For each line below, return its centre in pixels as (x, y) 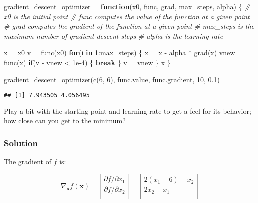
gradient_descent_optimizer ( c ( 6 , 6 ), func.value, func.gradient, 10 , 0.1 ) (112, 79)
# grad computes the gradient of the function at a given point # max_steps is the (129, 26)
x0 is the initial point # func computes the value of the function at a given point (127, 16)
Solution (21, 143)
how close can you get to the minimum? (65, 121)
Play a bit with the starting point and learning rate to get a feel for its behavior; (128, 111)
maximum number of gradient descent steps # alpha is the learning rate (114, 36)
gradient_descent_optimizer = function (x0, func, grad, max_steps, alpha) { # (127, 6)
